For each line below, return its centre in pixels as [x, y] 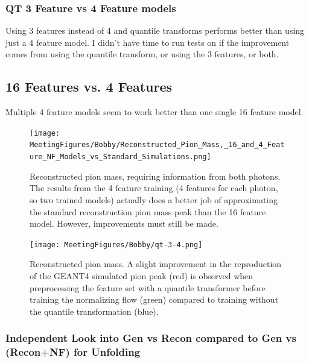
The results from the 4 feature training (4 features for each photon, [154, 188]
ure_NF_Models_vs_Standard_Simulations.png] [120, 157]
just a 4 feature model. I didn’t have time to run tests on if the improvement [148, 42]
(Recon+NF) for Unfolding [73, 352]
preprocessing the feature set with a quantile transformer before [148, 287]
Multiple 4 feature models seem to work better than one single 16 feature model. [154, 112]
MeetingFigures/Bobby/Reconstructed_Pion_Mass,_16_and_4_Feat [157, 145]
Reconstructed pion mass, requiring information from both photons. [155, 176]
